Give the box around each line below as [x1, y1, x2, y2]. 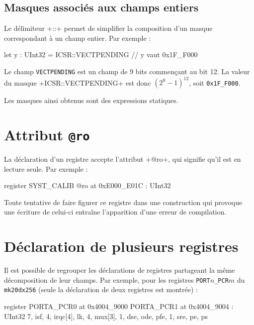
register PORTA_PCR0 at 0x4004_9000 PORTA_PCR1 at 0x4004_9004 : [4, 301, 234, 311]
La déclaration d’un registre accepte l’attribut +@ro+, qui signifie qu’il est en [4, 153, 241, 164]
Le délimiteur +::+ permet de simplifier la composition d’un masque [4, 23, 213, 33]
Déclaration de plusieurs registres [4, 236, 239, 256]
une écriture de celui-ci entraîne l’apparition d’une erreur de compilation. [4, 207, 227, 217]
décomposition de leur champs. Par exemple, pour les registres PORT [4, 274, 210, 285]
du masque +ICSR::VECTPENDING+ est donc [4, 77, 151, 88]
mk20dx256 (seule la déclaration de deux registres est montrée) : [4, 284, 198, 295]
